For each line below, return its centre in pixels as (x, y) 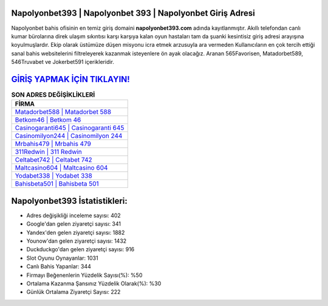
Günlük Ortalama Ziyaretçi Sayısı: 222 (73, 292)
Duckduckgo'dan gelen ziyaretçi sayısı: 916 (80, 249)
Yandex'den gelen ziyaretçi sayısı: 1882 (76, 232)
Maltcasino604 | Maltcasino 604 (61, 168)
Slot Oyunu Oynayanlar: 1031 (62, 258)
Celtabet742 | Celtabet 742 (53, 160)
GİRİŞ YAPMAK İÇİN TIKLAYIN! (70, 79)
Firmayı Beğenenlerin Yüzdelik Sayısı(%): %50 (84, 275)
